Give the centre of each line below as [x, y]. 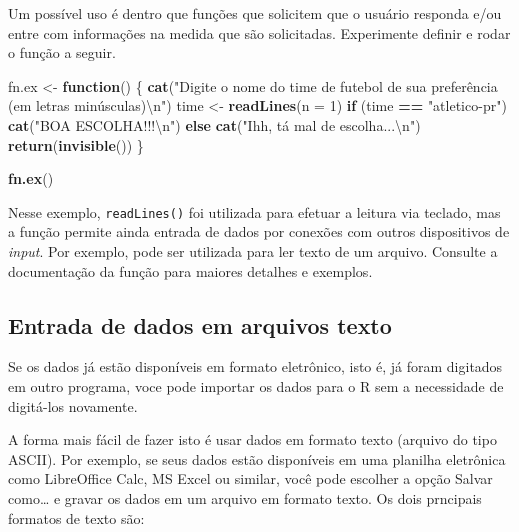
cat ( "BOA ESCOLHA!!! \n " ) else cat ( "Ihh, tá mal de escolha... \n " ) [214, 124]
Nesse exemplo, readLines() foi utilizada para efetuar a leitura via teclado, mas [254, 211]
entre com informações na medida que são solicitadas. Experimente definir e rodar [259, 32]
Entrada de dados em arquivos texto [200, 324]
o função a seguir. [62, 52]
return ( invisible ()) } [76, 144]
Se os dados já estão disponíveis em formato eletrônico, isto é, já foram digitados [255, 366]
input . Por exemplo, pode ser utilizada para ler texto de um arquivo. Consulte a [253, 251]
